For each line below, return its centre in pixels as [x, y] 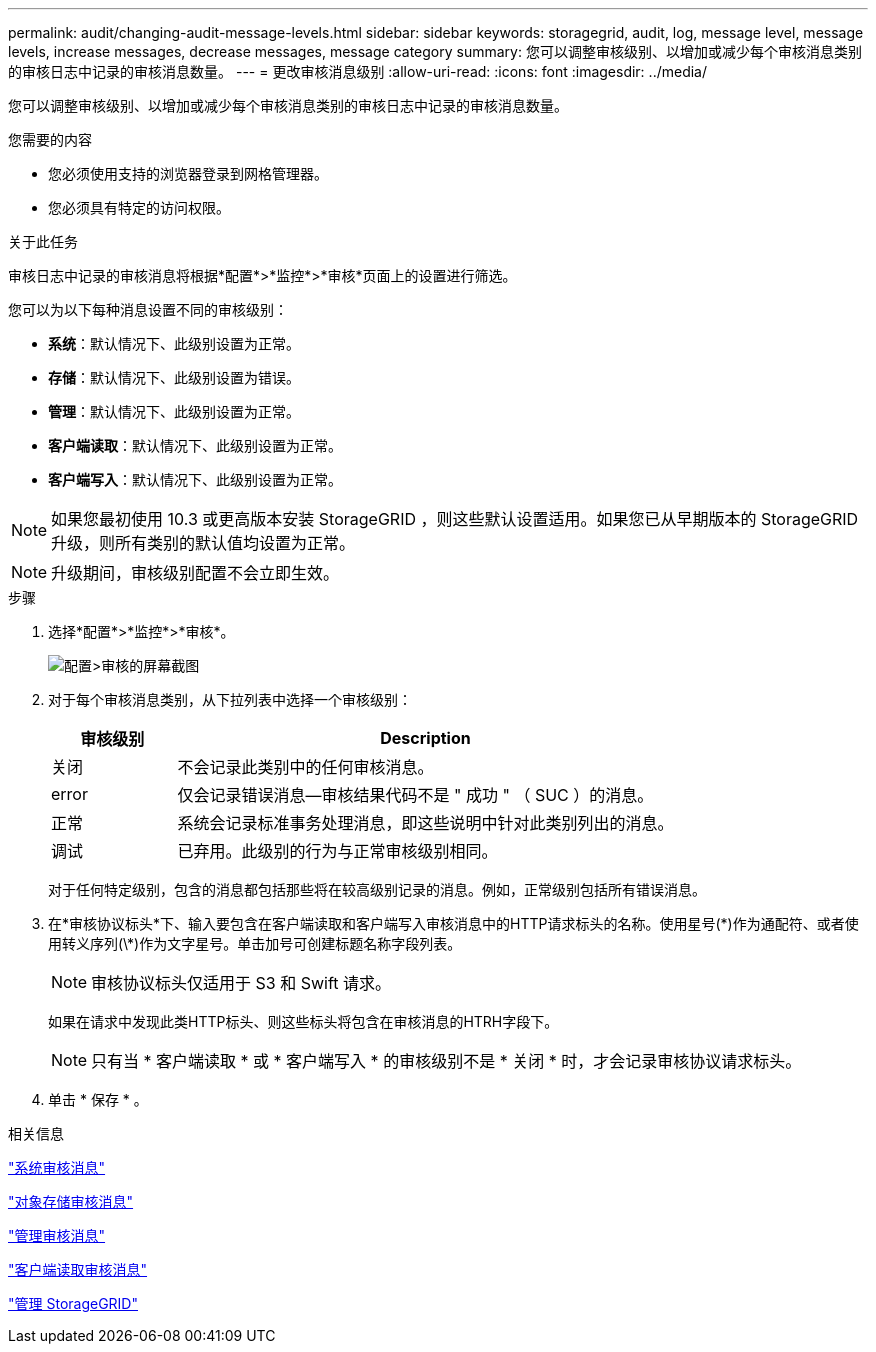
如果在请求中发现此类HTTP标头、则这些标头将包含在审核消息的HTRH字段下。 [303, 1021]
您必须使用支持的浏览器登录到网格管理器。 [188, 173]
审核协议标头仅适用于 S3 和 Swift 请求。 [241, 983]
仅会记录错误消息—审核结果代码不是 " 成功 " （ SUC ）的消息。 [415, 795]
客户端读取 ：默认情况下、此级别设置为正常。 [195, 445]
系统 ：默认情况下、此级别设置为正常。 [174, 343]
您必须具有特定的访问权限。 [139, 207]
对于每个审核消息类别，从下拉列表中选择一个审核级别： [230, 699]
